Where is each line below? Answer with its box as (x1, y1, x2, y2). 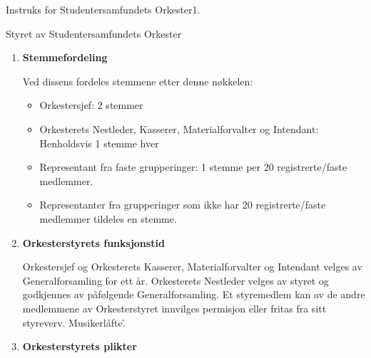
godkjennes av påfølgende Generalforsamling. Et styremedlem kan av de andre (22, 287, 365, 302)
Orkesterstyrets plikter (22, 339, 137, 354)
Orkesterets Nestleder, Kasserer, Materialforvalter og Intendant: (39, 121, 319, 136)
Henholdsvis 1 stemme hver (39, 135, 159, 150)
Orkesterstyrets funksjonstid (22, 235, 165, 250)
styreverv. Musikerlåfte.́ (22, 315, 126, 330)
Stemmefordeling (22, 50, 108, 65)
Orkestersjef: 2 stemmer (39, 98, 143, 112)
